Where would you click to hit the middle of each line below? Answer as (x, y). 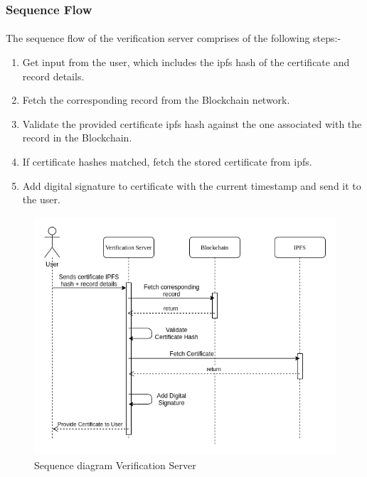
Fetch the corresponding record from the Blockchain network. (156, 100)
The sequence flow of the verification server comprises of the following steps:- (174, 38)
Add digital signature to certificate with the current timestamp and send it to (192, 185)
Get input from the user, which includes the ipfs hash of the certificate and (186, 62)
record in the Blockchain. (77, 138)
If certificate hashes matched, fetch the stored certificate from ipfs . (167, 161)
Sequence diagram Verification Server (115, 465)
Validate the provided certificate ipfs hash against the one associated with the (192, 123)
